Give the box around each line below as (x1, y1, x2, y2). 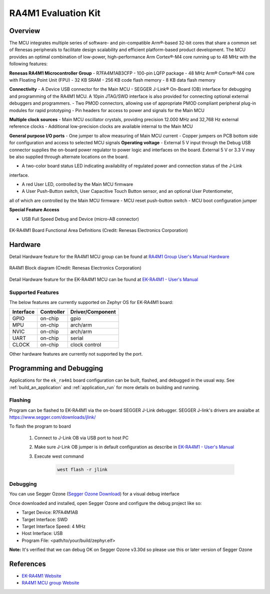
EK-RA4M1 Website (21, 573, 61, 579)
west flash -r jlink (57, 466, 107, 472)
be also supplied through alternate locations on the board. (9, 153, 129, 160)
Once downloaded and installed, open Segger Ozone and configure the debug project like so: (9, 500, 202, 506)
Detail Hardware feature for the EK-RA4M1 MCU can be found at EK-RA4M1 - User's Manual (9, 276, 198, 282)
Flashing (9, 397, 31, 404)
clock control (70, 341, 101, 348)
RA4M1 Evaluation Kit (9, 8, 101, 19)
